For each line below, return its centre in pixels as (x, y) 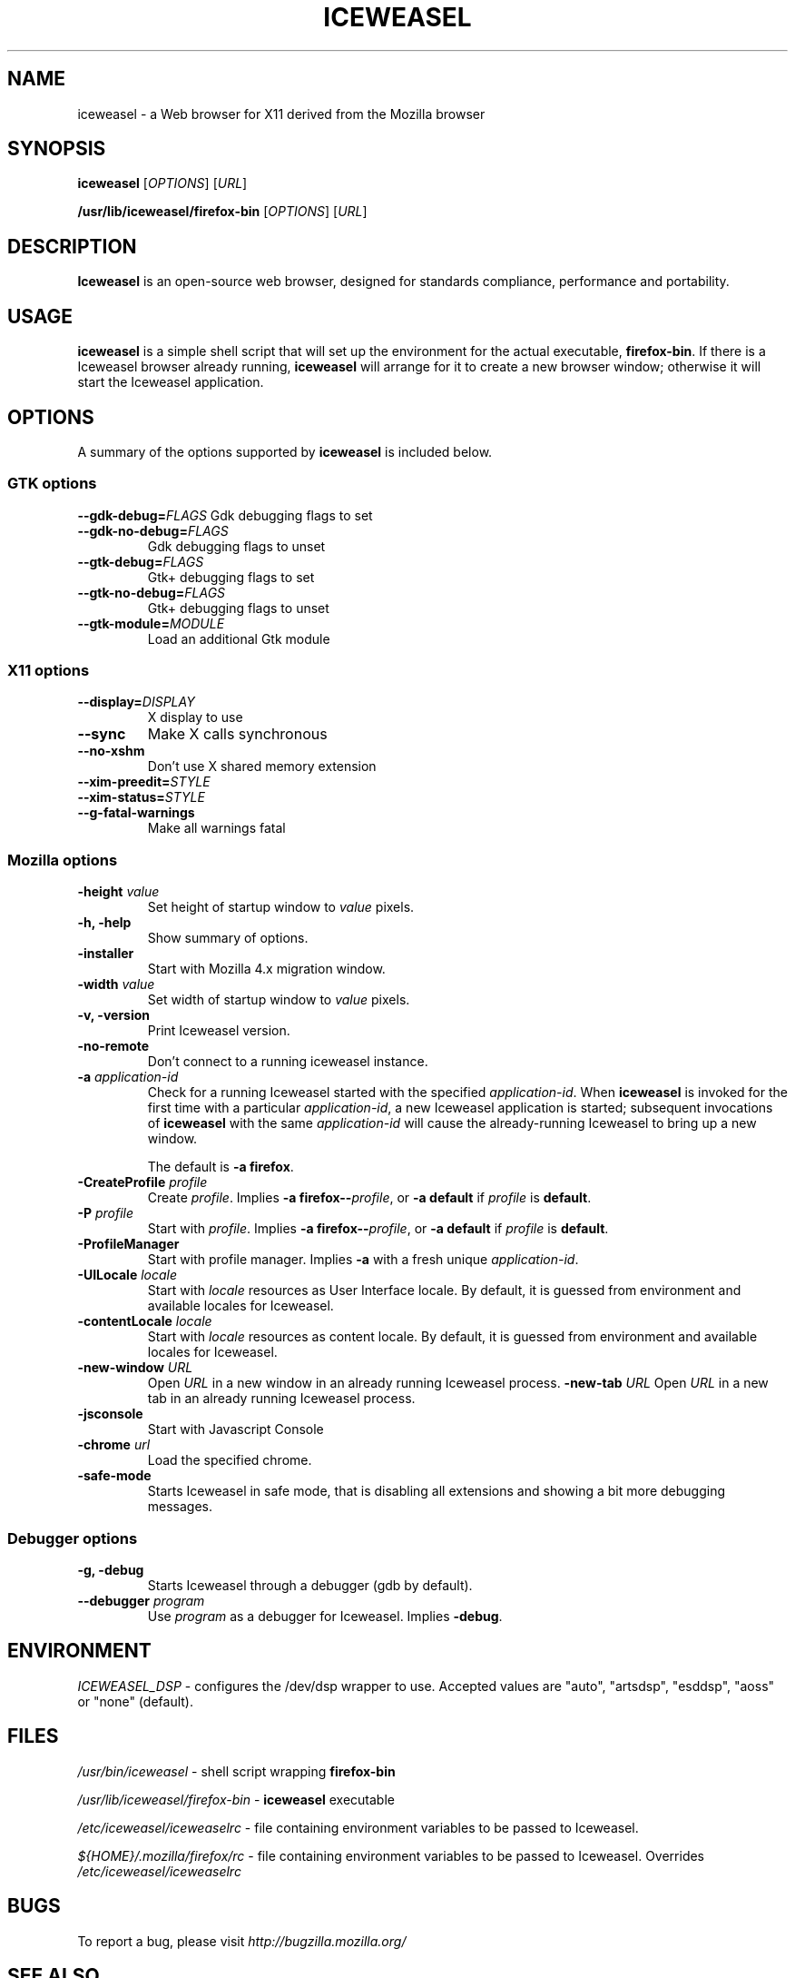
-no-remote (113, 1046)
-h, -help (104, 923)
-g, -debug (111, 1569)
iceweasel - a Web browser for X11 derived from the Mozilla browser (281, 114)
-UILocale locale (128, 1275)
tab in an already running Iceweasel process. (281, 1399)
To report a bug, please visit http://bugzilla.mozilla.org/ (242, 1941)
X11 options (49, 671)
